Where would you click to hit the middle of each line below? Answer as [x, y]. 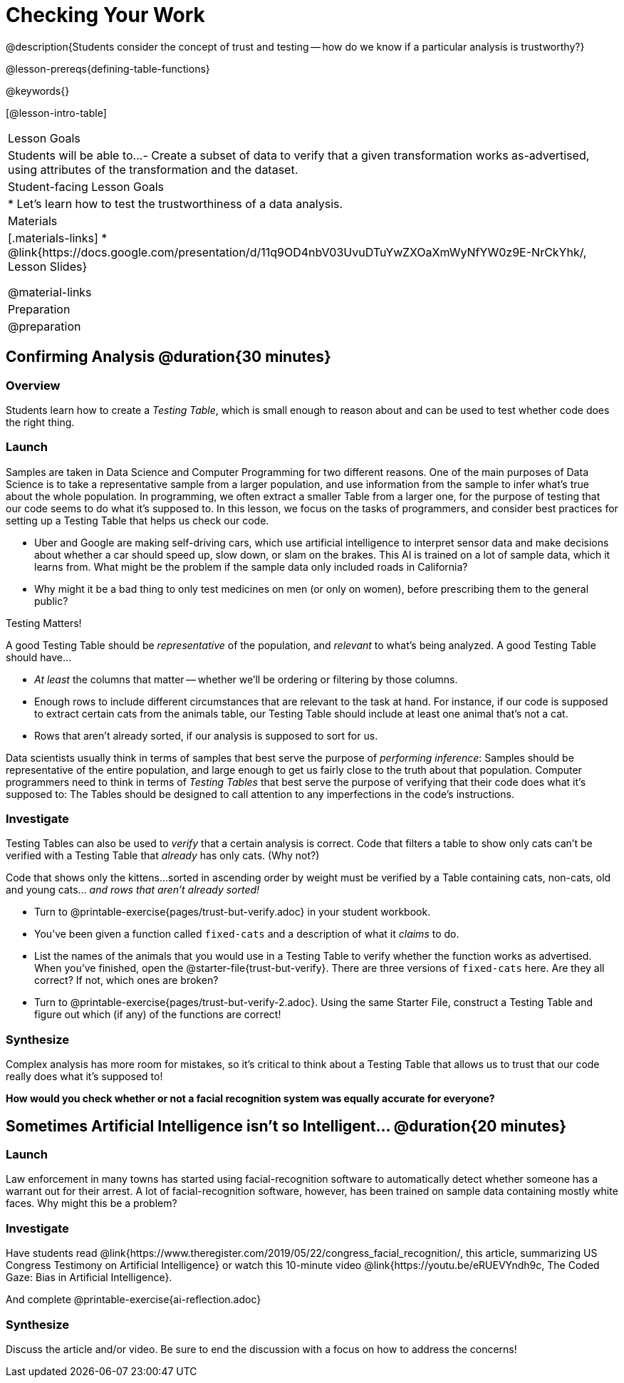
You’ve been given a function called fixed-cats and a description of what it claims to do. [247, 934]
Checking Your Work [105, 15]
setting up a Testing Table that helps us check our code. [137, 520]
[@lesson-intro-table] [56, 113]
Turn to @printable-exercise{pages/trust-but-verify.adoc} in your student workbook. [233, 912]
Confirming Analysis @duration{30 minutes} [168, 357]
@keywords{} [38, 90]
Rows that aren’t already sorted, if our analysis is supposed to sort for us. [206, 735]
